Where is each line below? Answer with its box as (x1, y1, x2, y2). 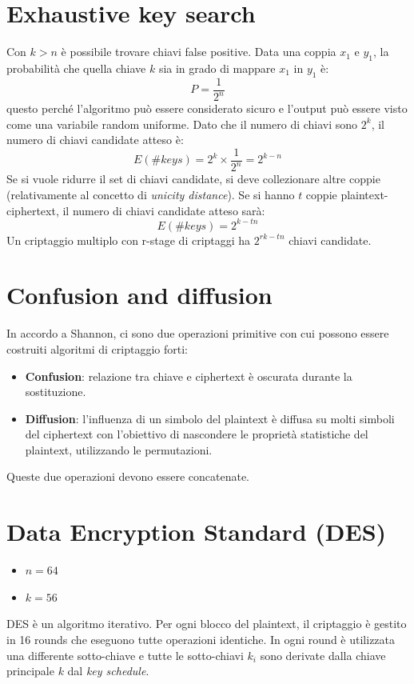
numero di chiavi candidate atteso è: (6, 131, 184, 148)
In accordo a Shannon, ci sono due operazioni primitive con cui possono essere (6, 325, 389, 342)
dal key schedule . (67, 662, 149, 679)
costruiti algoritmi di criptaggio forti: (6, 340, 188, 357)
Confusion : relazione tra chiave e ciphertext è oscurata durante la (25, 367, 352, 384)
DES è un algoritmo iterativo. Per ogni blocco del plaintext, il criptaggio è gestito (6, 615, 407, 632)
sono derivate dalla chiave (260, 646, 386, 663)
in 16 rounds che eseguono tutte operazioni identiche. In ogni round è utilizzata (6, 630, 396, 647)
